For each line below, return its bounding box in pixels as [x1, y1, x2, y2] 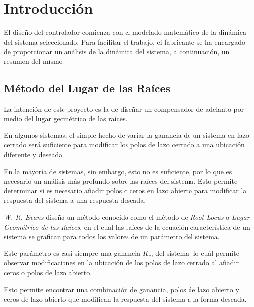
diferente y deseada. [4, 149, 64, 160]
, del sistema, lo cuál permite [151, 247, 239, 258]
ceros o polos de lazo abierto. [4, 267, 92, 278]
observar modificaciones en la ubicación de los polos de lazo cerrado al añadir [4, 257, 239, 268]
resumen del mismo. [4, 56, 64, 66]
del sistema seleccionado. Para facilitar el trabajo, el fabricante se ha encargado [4, 36, 246, 47]
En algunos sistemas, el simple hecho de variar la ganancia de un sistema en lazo [4, 129, 249, 140]
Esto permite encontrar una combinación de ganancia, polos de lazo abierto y [4, 284, 239, 294]
